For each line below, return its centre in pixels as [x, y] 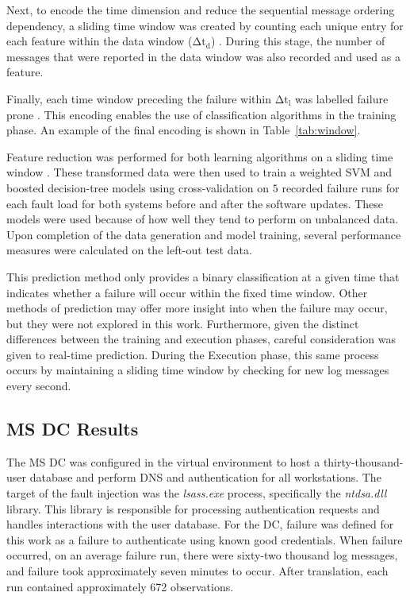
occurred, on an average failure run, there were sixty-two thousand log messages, [202, 555]
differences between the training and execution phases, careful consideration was [201, 339]
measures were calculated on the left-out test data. [129, 250]
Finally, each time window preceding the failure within [139, 98]
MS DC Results [73, 429]
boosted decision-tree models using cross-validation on [138, 187]
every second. [39, 386]
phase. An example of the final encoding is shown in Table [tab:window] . [184, 130]
